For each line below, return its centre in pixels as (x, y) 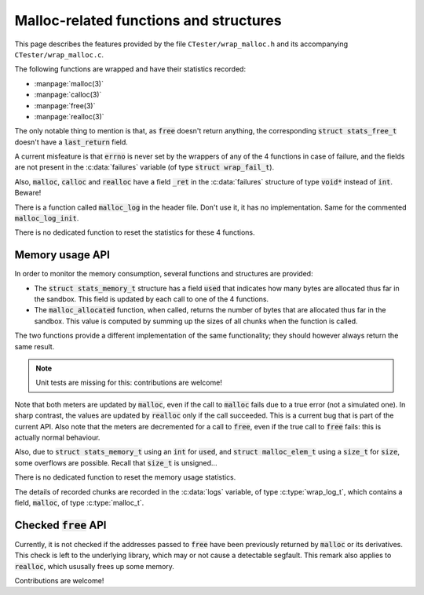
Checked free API (60, 525)
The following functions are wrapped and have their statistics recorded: (130, 69)
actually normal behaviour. (57, 437)
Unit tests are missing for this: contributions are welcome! (129, 383)
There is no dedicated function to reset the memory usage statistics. (125, 477)
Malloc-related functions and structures (148, 20)
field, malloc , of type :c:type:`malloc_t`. (79, 502)
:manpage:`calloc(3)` (68, 95)
